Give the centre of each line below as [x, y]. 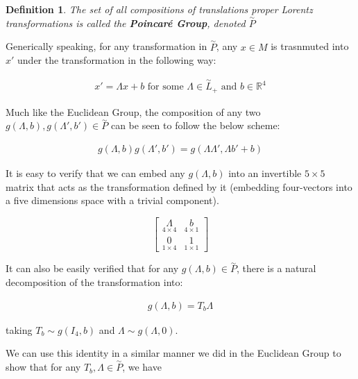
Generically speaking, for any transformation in [106, 46]
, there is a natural [276, 268]
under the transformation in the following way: [117, 60]
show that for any [43, 367]
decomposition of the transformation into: [94, 282]
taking [19, 329]
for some [165, 87]
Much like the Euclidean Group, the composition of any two [133, 111]
